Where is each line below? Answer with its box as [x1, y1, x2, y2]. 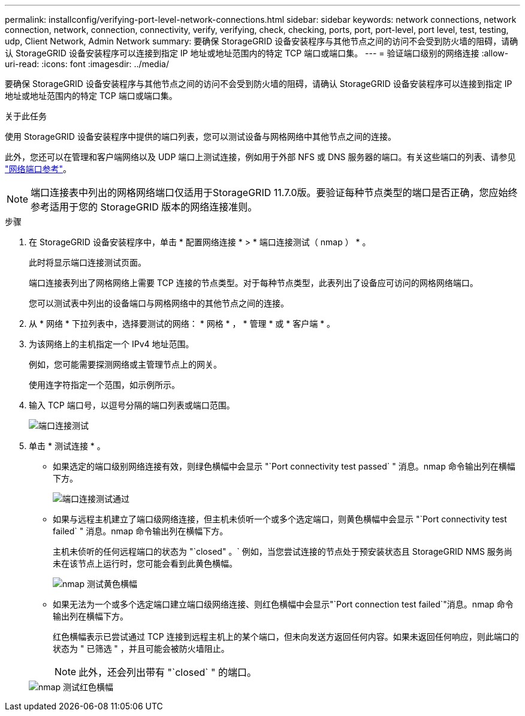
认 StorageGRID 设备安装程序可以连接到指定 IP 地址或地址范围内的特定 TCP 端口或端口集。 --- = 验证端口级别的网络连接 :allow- [5, 48, 509, 58]
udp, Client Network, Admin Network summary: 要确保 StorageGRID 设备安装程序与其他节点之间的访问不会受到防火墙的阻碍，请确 [5, 36, 518, 46]
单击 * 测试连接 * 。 [29, 441, 105, 451]
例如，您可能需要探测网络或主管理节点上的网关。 [29, 359, 222, 369]
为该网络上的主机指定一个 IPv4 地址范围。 [29, 339, 194, 349]
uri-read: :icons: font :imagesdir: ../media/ [5, 59, 169, 69]
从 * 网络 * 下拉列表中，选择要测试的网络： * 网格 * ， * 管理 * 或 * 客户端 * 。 [29, 318, 336, 329]
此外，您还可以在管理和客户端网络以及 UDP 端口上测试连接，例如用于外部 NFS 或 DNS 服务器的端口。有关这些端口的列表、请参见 [5, 152, 516, 162]
